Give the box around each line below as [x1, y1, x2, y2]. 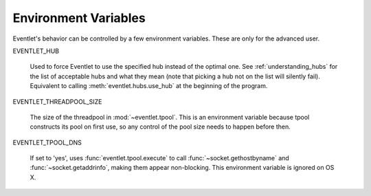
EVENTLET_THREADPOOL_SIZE [12, 97, 102, 106]
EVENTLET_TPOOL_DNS [12, 138, 82, 146]
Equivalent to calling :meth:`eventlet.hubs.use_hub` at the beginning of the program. [30, 82, 268, 90]
